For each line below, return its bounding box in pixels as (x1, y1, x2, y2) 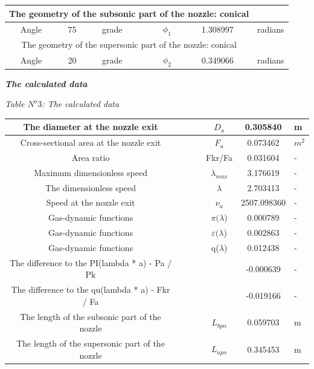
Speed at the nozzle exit (46, 196, 135, 209)
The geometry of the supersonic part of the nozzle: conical (21, 38, 237, 51)
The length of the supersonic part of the (16, 337, 165, 350)
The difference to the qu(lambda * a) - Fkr (11, 283, 170, 296)
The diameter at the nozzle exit (23, 120, 158, 133)
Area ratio (71, 151, 110, 163)
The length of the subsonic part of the (20, 310, 161, 322)
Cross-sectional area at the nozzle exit (20, 136, 161, 149)
